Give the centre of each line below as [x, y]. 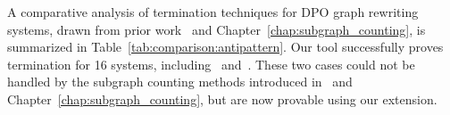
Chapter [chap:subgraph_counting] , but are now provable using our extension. [222, 99]
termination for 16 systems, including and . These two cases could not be [211, 64]
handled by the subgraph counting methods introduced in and [180, 82]
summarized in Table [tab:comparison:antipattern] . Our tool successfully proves [225, 47]
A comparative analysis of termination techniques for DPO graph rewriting [213, 12]
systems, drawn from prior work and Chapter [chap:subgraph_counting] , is [217, 29]
